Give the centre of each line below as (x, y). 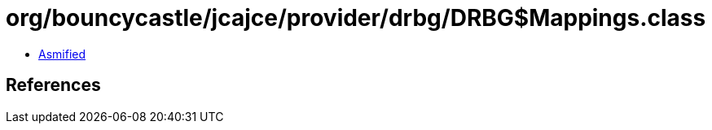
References (53, 85)
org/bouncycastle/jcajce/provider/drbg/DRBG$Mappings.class (356, 18)
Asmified (62, 54)
